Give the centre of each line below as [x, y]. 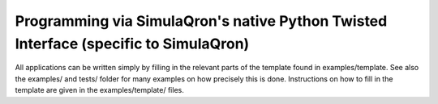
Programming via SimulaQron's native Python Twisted [201, 21]
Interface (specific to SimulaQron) [132, 44]
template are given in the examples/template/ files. [99, 90]
